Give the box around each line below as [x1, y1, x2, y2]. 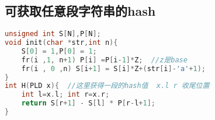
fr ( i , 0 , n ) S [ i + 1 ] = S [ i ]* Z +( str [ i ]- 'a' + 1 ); [21, 64, 206, 73]
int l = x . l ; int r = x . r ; [21, 90, 110, 99]
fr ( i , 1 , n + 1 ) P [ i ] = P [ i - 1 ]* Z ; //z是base [21, 55, 188, 64]
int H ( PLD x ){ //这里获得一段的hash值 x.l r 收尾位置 [5, 82, 210, 90]
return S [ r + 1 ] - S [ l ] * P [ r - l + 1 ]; [21, 99, 155, 108]
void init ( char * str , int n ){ [5, 38, 118, 47]
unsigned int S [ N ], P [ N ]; [5, 30, 101, 38]
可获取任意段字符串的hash [5, 2, 156, 20]
